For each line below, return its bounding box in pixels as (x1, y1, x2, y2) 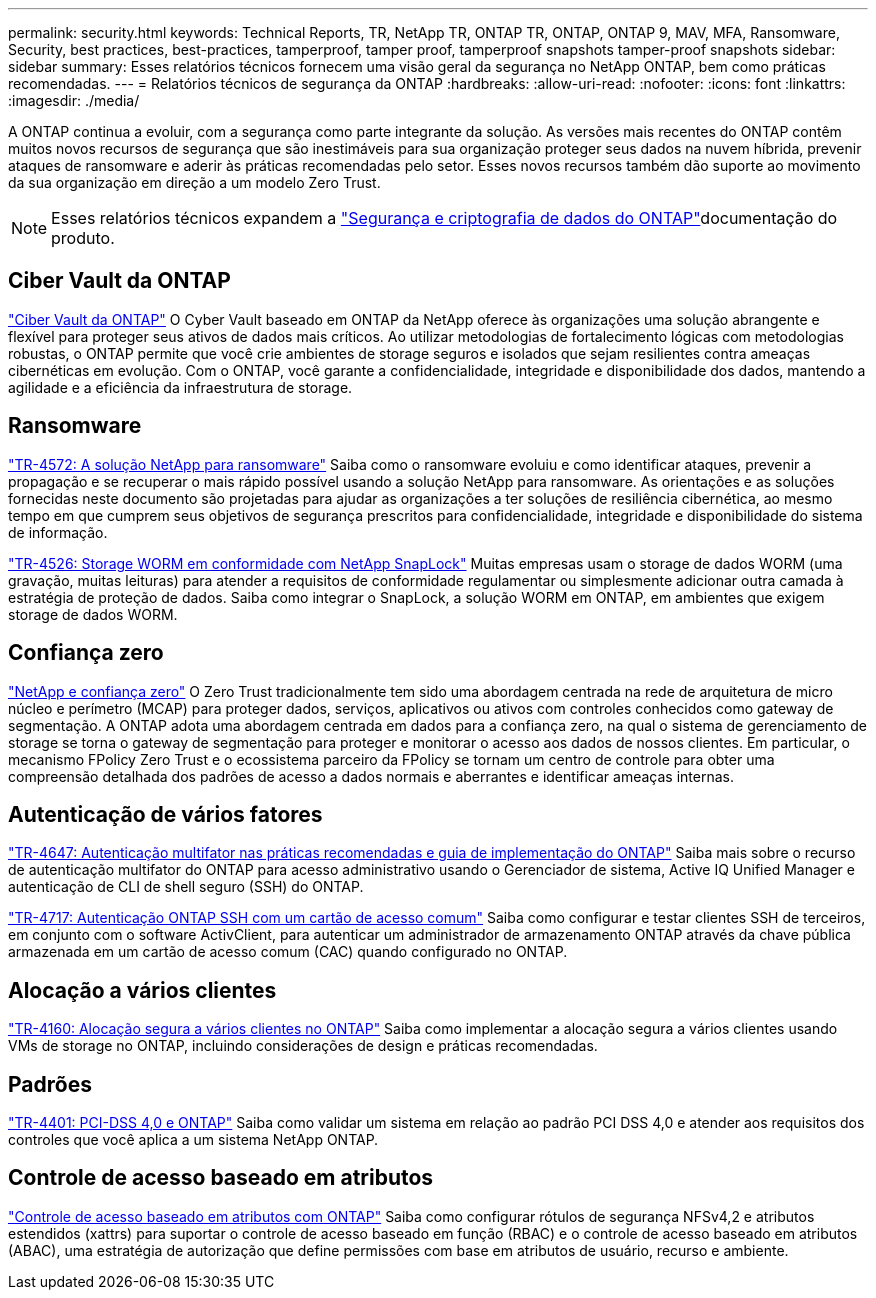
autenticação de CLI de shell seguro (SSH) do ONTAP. (8, 878, 364, 896)
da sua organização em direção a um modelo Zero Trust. (8, 174, 381, 191)
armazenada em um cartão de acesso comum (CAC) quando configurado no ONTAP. (8, 943, 568, 961)
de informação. (8, 523, 108, 541)
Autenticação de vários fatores (8, 801, 323, 827)
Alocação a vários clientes (8, 977, 277, 1003)
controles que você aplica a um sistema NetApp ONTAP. (8, 1131, 379, 1149)
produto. (51, 228, 115, 248)
